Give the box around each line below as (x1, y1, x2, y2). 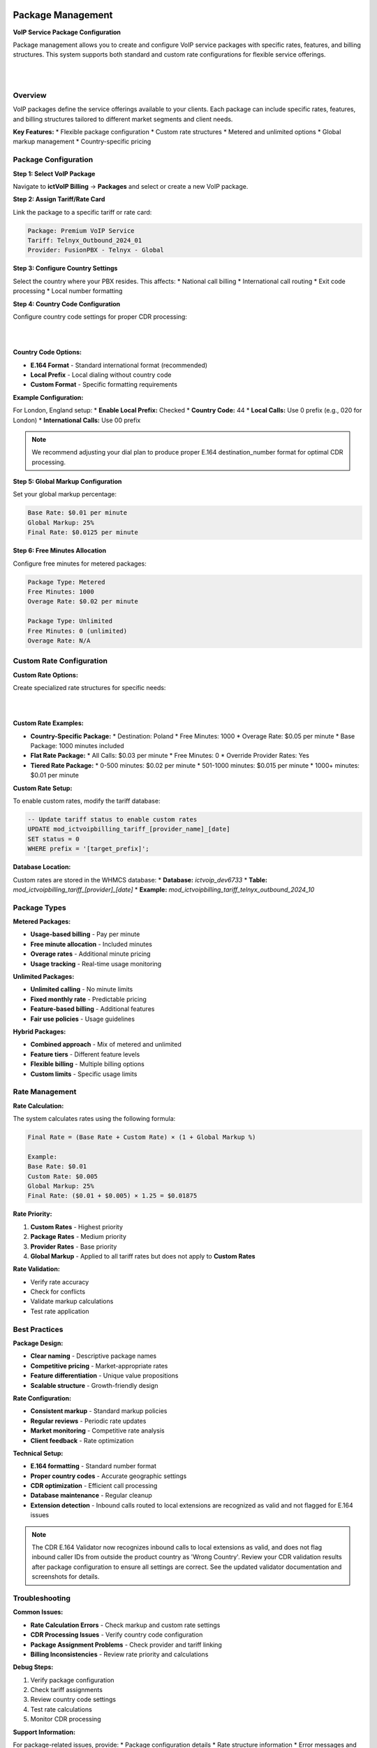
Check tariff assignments (30, 1686, 103, 1694)
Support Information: (13, 1728, 76, 1736)
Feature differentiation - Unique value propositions (30, 1371, 179, 1380)
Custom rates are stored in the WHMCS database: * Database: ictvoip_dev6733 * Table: (13, 875, 268, 884)
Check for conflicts (30, 1287, 86, 1296)
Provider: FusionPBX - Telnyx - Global (27, 246, 164, 255)
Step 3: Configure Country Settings (13, 264, 118, 273)
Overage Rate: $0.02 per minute (27, 598, 139, 606)
